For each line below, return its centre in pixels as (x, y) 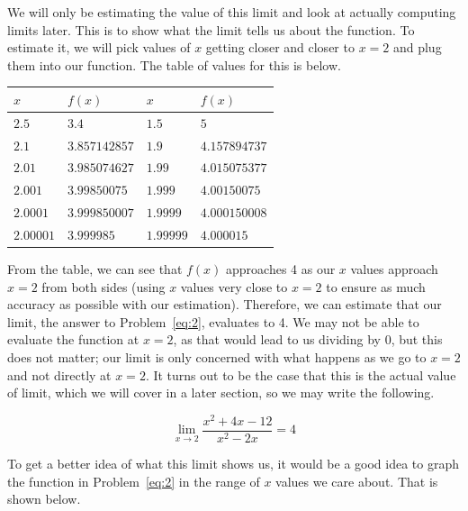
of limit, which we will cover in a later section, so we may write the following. (221, 392)
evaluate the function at (73, 339)
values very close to (234, 286)
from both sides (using (103, 286)
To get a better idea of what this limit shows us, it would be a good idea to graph (234, 463)
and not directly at (59, 374)
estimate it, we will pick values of (99, 47)
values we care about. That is (357, 481)
